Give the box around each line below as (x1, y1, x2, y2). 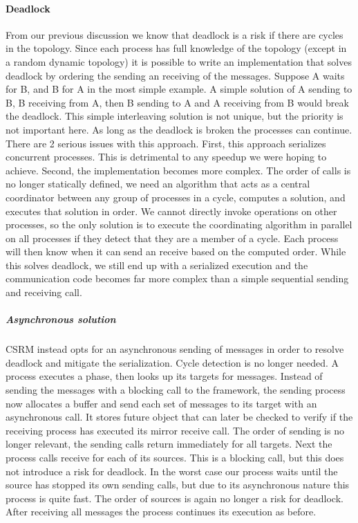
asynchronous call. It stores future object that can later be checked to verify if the (6, 410, 353, 424)
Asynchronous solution (6, 312, 116, 327)
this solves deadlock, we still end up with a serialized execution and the (6, 257, 308, 272)
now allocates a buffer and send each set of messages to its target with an (6, 396, 317, 410)
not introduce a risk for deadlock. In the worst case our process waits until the (6, 464, 338, 478)
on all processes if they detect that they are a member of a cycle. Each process (6, 230, 339, 245)
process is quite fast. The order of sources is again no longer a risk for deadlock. (6, 490, 343, 505)
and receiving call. (6, 285, 82, 300)
